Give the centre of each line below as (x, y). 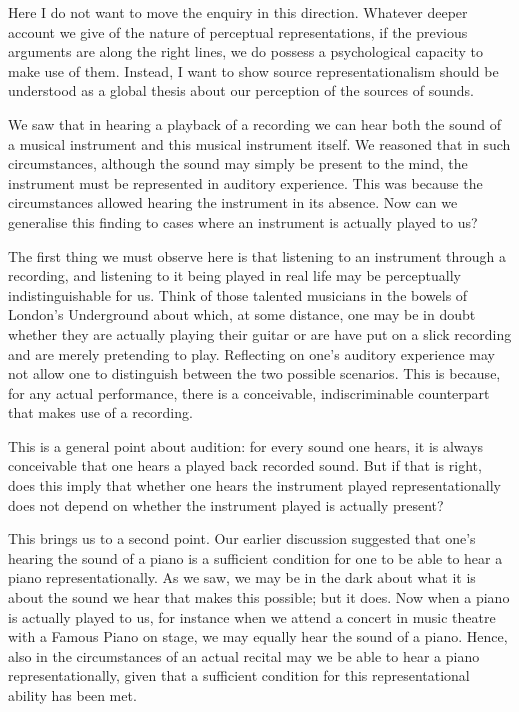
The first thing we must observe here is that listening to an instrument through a (257, 255)
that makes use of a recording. (100, 412)
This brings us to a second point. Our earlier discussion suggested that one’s (242, 538)
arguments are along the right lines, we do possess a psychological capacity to (246, 51)
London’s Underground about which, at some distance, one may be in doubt (242, 314)
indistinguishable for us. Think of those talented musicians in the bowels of (238, 294)
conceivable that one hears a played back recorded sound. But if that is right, (245, 465)
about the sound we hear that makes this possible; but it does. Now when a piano (259, 597)
